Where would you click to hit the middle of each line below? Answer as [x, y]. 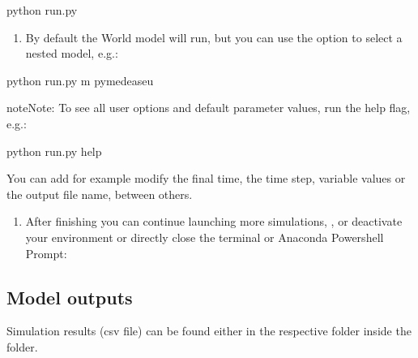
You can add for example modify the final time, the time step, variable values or [206, 178]
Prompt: [46, 253]
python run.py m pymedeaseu [80, 80]
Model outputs [70, 297]
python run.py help [54, 151]
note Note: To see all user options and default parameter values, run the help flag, [209, 108]
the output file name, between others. [100, 194]
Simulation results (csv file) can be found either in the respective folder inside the [209, 331]
